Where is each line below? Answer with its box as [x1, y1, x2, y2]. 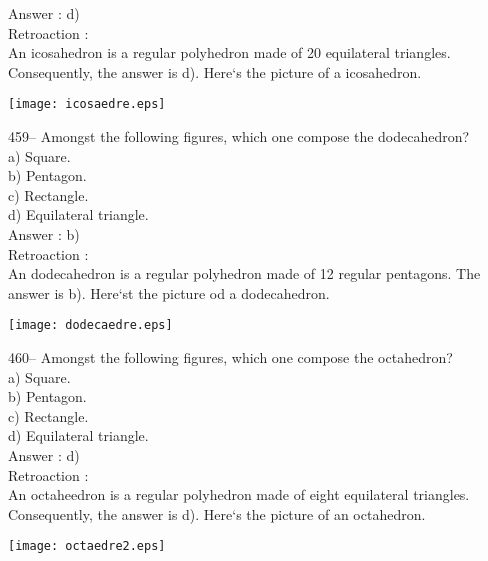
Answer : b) [8, 224, 80, 244]
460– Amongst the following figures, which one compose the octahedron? [8, 347, 453, 368]
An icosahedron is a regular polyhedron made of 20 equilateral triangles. [8, 42, 451, 63]
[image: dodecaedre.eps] [8, 318, 173, 333]
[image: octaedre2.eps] [8, 539, 166, 554]
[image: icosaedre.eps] [8, 97, 166, 112]
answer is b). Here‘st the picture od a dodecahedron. [8, 282, 330, 303]
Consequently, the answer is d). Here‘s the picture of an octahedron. [8, 503, 426, 524]
